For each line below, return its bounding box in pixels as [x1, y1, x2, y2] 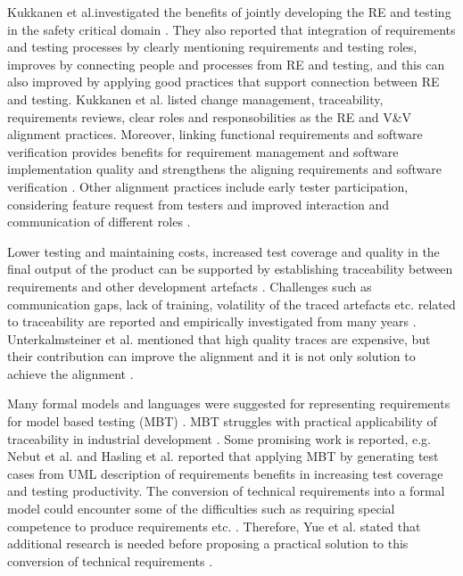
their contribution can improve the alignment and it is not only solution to [7, 347, 416, 366]
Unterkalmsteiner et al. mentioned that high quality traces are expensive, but [7, 329, 431, 348]
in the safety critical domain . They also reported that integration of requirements [7, 20, 456, 38]
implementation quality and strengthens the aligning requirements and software [7, 160, 442, 178]
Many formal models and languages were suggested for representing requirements [7, 394, 451, 413]
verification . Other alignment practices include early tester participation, [7, 177, 409, 195]
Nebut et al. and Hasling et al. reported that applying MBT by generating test [7, 447, 439, 465]
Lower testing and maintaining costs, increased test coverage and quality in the [7, 242, 440, 260]
